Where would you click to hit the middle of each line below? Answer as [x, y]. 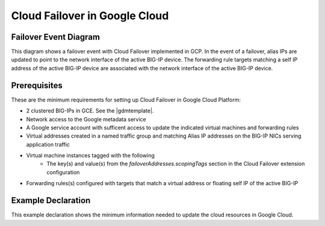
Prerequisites [37, 85]
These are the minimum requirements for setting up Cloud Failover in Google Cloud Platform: [126, 100]
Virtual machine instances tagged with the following [90, 156]
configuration [63, 172]
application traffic [48, 144]
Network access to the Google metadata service [86, 119]
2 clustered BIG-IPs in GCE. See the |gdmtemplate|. [90, 111]
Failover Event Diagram [56, 37]
